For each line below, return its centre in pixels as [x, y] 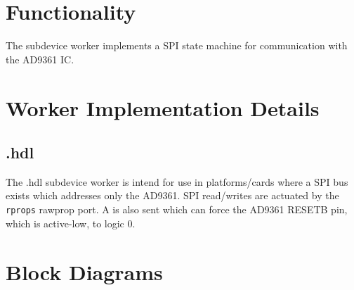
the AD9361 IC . [40, 59]
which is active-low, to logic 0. [71, 223]
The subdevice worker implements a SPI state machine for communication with [177, 45]
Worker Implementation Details [163, 107]
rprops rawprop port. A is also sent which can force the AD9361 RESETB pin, [177, 209]
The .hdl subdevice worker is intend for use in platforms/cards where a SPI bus [177, 181]
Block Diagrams [84, 271]
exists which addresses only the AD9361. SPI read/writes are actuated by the [172, 195]
